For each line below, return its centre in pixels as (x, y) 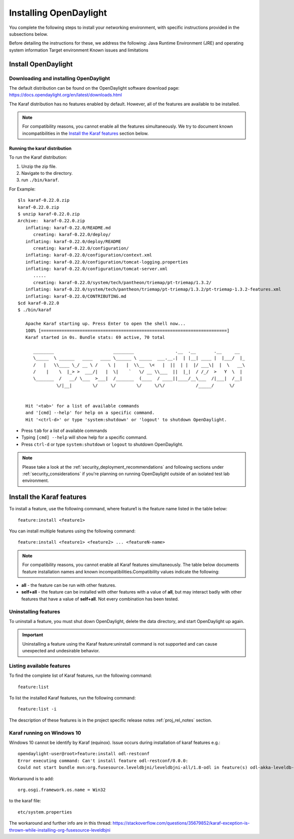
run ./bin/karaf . (40, 180)
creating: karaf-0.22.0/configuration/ (81, 248)
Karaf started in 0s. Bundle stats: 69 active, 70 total (95, 337)
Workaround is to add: (31, 778)
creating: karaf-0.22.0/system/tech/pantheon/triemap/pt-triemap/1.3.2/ (122, 282)
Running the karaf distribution (40, 148)
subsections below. (29, 34)
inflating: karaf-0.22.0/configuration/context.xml (89, 255)
